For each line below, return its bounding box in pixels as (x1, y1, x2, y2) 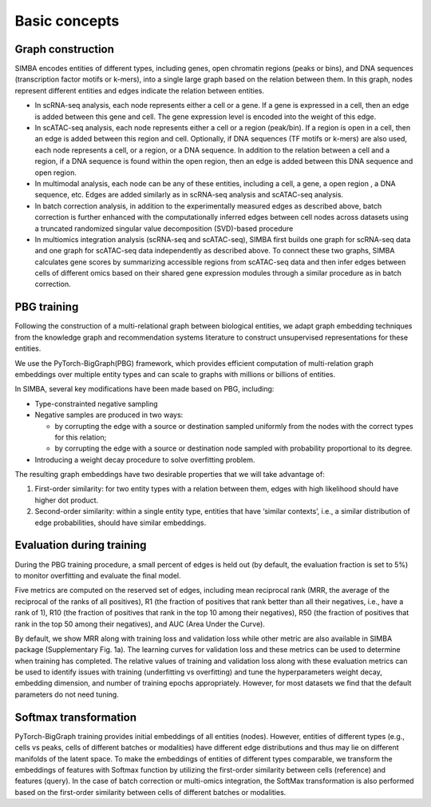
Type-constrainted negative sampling (34, 399, 159, 408)
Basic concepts (14, 12, 120, 30)
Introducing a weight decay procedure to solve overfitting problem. (34, 455, 255, 464)
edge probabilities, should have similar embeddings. (34, 518, 207, 527)
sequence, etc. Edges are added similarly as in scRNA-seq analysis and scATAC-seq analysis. (34, 190, 343, 200)
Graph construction (14, 42, 115, 56)
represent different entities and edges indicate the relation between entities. (14, 85, 265, 95)
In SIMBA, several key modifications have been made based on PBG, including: (14, 384, 275, 394)
